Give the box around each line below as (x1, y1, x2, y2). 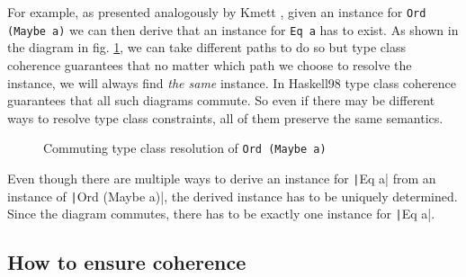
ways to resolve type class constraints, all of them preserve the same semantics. (7, 108, 444, 127)
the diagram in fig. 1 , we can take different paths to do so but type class (7, 38, 406, 57)
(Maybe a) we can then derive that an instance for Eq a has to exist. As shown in (7, 20, 459, 39)
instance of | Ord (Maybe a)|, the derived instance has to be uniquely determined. (7, 186, 458, 205)
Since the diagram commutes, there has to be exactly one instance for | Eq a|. (7, 204, 435, 223)
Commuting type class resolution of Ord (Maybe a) (43, 138, 327, 157)
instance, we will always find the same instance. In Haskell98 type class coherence (7, 73, 456, 92)
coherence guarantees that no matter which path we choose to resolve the (7, 55, 412, 74)
